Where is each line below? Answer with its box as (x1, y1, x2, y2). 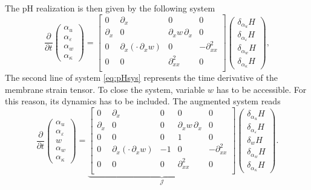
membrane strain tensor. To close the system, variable (5, 83, 205, 95)
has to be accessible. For (216, 83, 307, 95)
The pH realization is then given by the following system (5, 2, 215, 14)
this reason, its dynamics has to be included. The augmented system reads (5, 95, 281, 107)
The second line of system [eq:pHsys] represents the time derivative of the (5, 71, 278, 84)
